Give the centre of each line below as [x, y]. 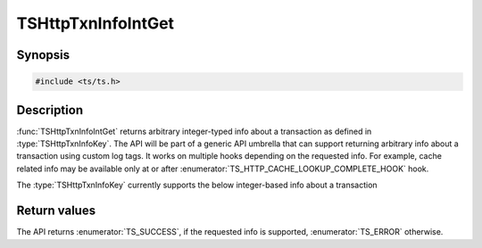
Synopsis [43, 55]
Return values [56, 211]
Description [50, 110]
